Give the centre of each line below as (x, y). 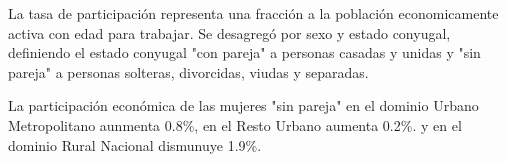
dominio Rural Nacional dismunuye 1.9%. (135, 144)
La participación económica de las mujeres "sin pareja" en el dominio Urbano (243, 105)
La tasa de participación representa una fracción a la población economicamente (253, 13)
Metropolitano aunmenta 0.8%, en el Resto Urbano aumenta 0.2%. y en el (235, 124)
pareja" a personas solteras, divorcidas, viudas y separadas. (188, 71)
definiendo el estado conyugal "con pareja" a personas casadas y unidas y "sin (244, 52)
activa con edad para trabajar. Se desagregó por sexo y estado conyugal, (229, 32)
